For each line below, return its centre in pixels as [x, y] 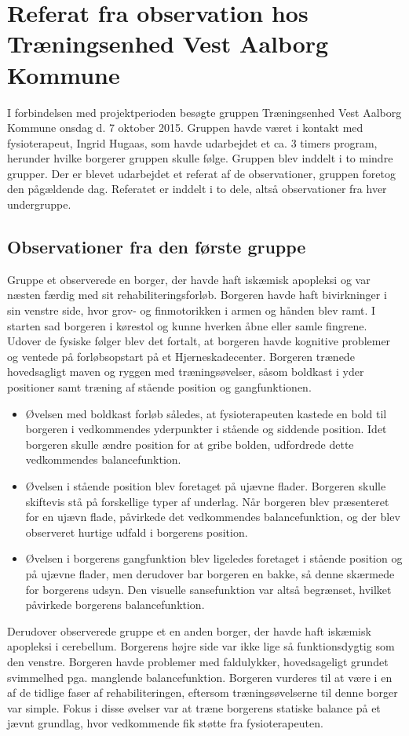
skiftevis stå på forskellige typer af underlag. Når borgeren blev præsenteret [207, 501]
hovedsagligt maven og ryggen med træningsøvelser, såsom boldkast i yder [186, 372]
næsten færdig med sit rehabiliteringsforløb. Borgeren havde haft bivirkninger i [197, 295]
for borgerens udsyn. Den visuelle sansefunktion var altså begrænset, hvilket [208, 589]
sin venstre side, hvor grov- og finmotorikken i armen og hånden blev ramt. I [192, 310]
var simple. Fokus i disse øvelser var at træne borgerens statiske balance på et [194, 707]
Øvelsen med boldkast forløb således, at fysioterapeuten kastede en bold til [206, 413]
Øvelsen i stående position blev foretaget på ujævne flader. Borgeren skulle [206, 485]
